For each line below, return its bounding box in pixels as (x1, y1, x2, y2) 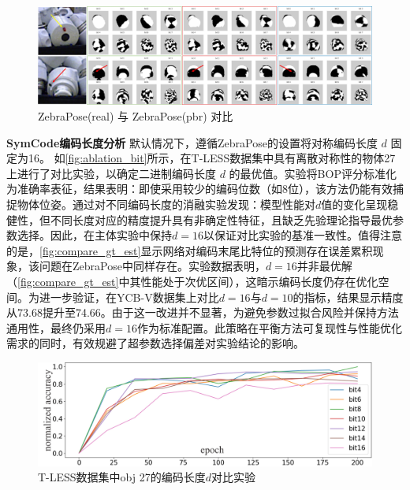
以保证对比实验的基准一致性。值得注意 (203, 227, 402, 243)
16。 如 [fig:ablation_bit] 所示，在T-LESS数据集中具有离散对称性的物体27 (28, 150, 396, 166)
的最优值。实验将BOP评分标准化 (229, 165, 397, 181)
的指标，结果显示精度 (293, 288, 404, 305)
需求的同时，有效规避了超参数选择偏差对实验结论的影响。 (6, 335, 304, 351)
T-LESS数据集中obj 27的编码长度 (38, 469, 206, 485)
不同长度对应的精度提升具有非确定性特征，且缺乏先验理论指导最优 (50, 211, 393, 228)
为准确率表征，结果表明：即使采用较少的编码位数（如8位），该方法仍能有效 (6, 180, 393, 197)
